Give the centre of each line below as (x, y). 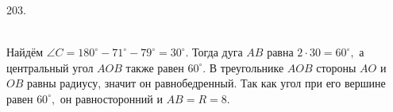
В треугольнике (247, 67)
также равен (155, 67)
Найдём (25, 52)
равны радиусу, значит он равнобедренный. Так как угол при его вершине (206, 83)
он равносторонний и (111, 98)
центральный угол (50, 67)
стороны (336, 67)
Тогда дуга (218, 52)
